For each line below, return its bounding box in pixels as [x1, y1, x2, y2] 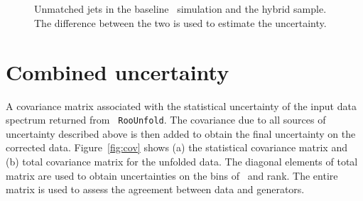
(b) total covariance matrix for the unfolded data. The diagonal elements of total [6, 153, 358, 168]
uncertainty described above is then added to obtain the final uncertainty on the [6, 126, 356, 141]
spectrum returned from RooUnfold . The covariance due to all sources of [6, 112, 326, 127]
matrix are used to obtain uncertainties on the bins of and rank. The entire [6, 168, 338, 183]
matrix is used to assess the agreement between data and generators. [6, 182, 305, 197]
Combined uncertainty [6, 57, 229, 86]
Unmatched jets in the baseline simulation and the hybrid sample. [34, 1, 327, 16]
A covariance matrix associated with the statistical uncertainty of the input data [6, 98, 357, 113]
